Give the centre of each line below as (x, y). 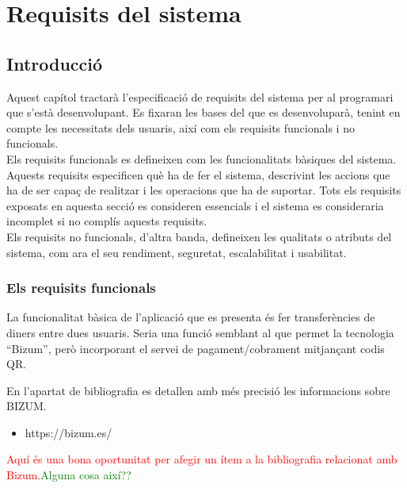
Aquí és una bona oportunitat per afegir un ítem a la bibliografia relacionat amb (202, 459)
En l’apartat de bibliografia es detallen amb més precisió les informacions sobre (198, 390)
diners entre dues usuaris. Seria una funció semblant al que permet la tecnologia (200, 332)
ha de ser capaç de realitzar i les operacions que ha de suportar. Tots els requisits (204, 190)
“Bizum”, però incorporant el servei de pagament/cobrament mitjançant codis (196, 348)
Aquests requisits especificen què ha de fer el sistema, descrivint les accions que (198, 174)
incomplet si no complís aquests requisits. (107, 221)
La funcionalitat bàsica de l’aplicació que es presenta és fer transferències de (191, 317)
